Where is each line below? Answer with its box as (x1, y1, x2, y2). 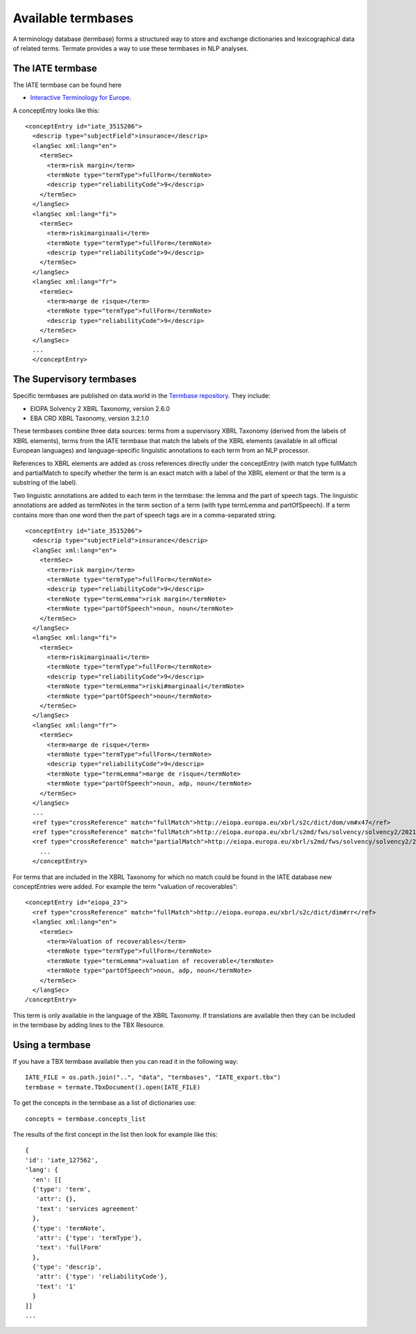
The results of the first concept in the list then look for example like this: (12, 1130, 218, 1138)
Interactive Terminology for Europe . (30, 94, 132, 102)
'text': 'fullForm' (35, 1244, 103, 1251)
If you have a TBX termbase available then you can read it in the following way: (12, 1058, 239, 1066)
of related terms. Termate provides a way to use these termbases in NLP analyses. (12, 44, 249, 52)
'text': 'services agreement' (35, 1205, 139, 1212)
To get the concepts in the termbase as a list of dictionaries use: (12, 1099, 197, 1107)
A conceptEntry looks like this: (12, 106, 100, 115)
